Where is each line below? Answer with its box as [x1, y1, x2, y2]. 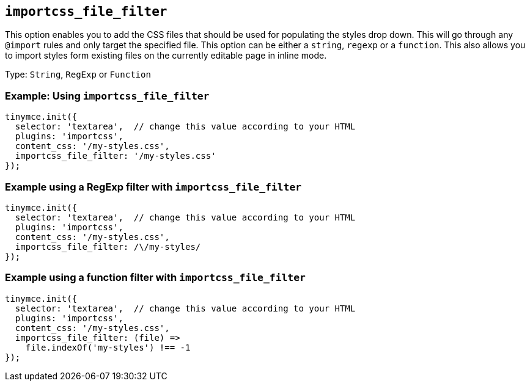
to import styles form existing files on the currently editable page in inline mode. [5, 50, 327, 61]
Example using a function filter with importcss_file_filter [5, 271, 306, 284]
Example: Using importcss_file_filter [5, 89, 210, 102]
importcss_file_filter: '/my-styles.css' [15, 151, 216, 161]
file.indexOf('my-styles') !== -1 [25, 342, 191, 352]
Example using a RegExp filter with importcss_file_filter [5, 180, 302, 193]
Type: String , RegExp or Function [5, 69, 151, 80]
